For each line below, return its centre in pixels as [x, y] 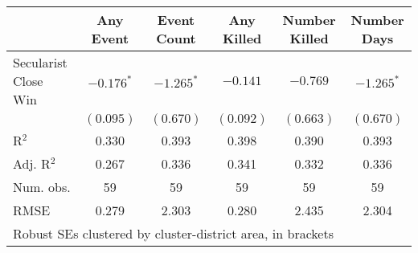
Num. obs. [42, 187]
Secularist [40, 62]
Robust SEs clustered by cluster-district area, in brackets [173, 233]
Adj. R [32, 163]
